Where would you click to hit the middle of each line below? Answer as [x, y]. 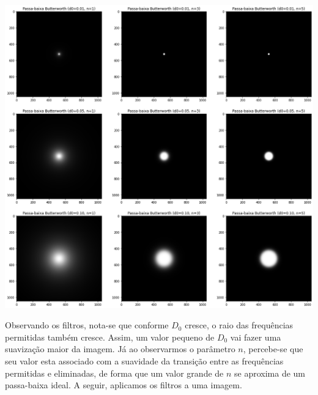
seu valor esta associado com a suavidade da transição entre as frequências [144, 361]
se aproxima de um [270, 373]
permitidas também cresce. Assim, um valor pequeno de [110, 337]
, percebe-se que [273, 349]
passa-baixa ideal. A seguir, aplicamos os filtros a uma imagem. [124, 385]
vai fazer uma [256, 337]
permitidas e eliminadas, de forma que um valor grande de [114, 373]
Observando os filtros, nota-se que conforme [87, 325]
